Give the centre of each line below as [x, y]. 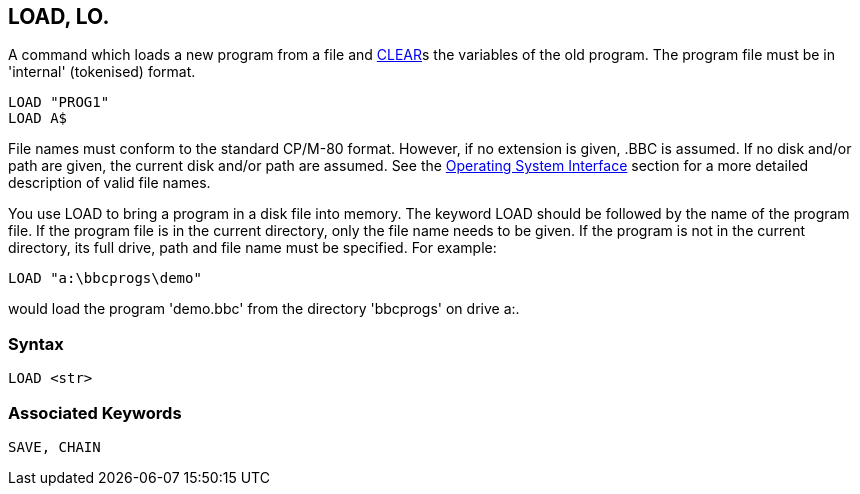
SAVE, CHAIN [54, 446]
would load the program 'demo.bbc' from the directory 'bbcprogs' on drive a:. [264, 309]
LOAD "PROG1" [59, 102]
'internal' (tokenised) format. [102, 72]
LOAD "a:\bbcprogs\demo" [105, 278]
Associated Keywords [95, 412]
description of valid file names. [109, 183]
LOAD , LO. [59, 16]
